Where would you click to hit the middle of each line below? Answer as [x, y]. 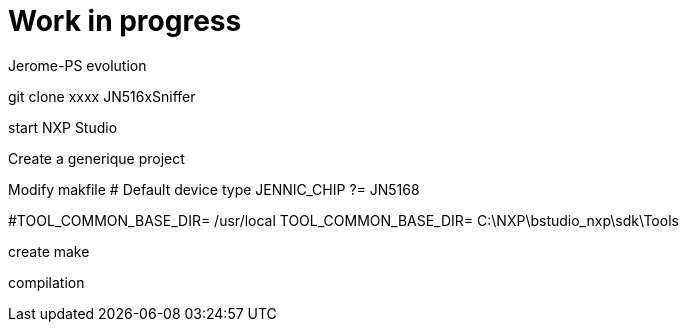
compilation [46, 282]
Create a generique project [96, 158]
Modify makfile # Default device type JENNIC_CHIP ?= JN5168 [214, 189]
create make [49, 251]
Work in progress [125, 21]
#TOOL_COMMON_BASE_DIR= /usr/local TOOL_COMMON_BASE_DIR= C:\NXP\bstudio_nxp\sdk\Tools [343, 220]
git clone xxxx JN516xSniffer [102, 96]
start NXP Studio [63, 127]
